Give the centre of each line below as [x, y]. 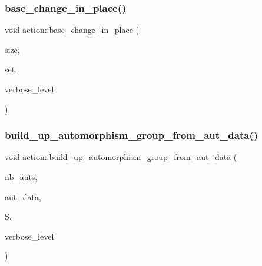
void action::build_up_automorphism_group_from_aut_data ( [121, 157]
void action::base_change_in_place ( [72, 30]
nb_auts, [21, 177]
